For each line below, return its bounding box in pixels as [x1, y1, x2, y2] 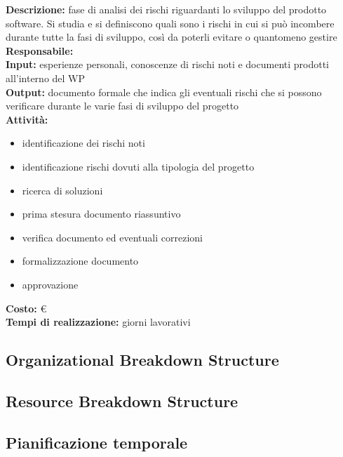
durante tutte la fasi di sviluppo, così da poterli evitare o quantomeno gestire [6, 29, 337, 44]
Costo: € [6, 300, 47, 315]
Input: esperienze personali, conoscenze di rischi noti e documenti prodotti [6, 57, 330, 72]
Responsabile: [6, 43, 74, 58]
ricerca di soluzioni [22, 183, 103, 197]
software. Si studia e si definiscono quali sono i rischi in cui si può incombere [6, 15, 335, 30]
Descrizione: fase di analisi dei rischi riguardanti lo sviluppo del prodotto [6, 2, 327, 16]
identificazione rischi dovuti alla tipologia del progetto [22, 159, 255, 173]
